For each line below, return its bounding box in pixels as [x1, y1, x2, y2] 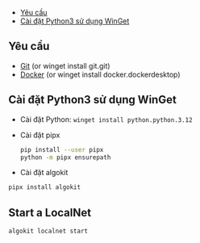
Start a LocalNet [8, 206, 91, 220]
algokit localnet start [8, 227, 89, 236]
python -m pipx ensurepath [19, 153, 111, 161]
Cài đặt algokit [19, 168, 69, 178]
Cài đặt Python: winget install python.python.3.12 [19, 114, 193, 124]
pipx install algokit [8, 183, 81, 191]
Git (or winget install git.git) [19, 61, 110, 70]
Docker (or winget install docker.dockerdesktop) [19, 69, 181, 79]
